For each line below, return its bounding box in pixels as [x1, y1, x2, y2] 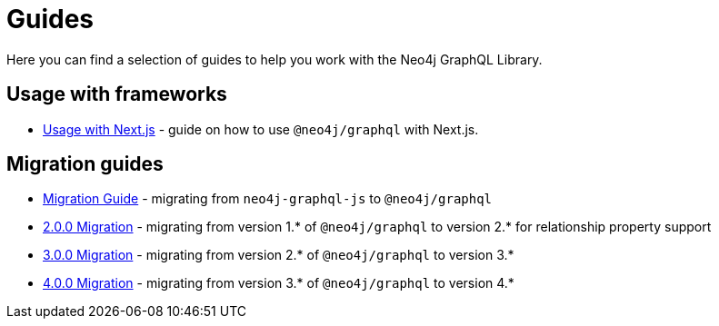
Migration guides [6, 153, 164, 176]
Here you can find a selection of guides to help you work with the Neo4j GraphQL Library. [6, 51, 543, 67]
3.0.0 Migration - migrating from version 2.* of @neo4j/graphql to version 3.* [43, 247, 514, 263]
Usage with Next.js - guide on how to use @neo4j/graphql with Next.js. [43, 121, 479, 137]
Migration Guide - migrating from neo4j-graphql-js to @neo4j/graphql [43, 191, 493, 207]
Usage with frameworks [6, 83, 227, 106]
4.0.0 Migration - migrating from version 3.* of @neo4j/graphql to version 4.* [43, 275, 514, 291]
